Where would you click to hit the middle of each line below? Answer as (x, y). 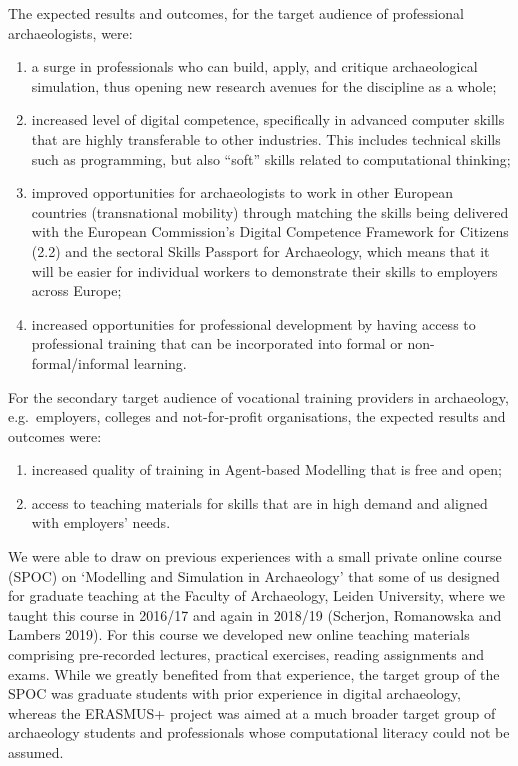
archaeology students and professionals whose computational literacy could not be (259, 732)
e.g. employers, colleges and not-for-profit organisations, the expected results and (257, 416)
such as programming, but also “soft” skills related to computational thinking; (271, 158)
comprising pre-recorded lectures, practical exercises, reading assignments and (246, 654)
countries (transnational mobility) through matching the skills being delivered (270, 211)
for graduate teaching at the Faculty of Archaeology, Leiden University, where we (256, 595)
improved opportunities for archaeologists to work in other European (242, 192)
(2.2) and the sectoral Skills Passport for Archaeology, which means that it (260, 250)
